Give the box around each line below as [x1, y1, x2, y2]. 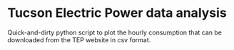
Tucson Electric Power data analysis [7, 5, 227, 21]
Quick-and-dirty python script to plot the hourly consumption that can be [7, 28, 223, 37]
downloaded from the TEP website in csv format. [7, 35, 151, 44]
